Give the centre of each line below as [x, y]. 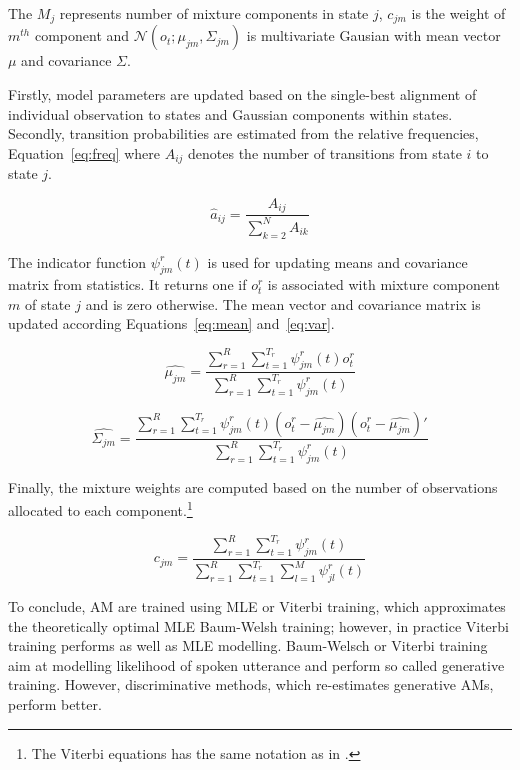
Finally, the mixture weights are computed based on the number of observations [253, 486]
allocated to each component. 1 [100, 508]
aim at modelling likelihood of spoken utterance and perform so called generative [256, 664]
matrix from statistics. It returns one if [127, 284]
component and [82, 35]
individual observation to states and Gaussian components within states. [230, 113]
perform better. [55, 704]
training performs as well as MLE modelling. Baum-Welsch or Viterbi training [248, 645]
